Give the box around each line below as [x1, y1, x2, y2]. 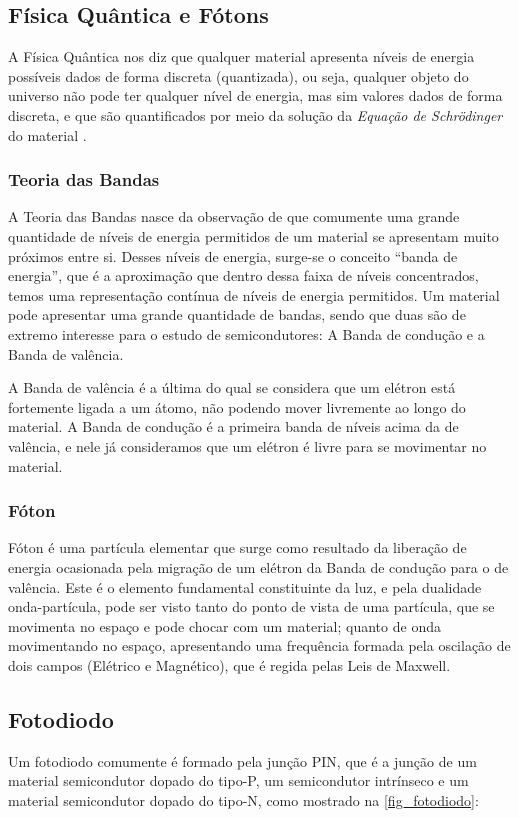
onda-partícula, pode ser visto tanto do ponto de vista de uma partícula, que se [8, 596, 495, 617]
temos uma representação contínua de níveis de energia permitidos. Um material [8, 284, 500, 305]
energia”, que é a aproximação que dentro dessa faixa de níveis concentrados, [8, 265, 479, 286]
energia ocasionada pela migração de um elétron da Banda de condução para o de [8, 556, 509, 577]
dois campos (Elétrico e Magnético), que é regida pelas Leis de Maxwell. [8, 654, 451, 675]
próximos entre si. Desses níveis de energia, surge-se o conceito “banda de [8, 245, 458, 266]
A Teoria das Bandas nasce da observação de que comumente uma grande [8, 206, 460, 227]
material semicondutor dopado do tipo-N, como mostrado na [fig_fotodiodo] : [8, 789, 479, 810]
